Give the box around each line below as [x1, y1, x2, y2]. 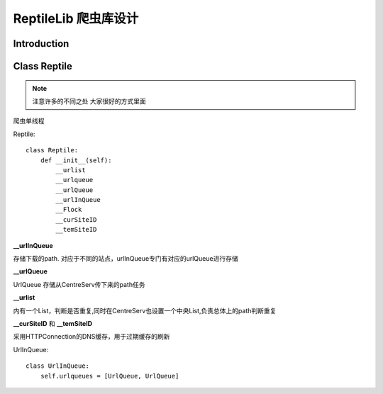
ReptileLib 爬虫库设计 [13, 11, 139, 26]
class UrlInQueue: [26, 362, 90, 370]
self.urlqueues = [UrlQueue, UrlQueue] [40, 372, 179, 380]
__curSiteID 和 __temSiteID [13, 320, 92, 327]
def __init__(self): [40, 156, 112, 164]
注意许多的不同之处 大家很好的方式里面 [32, 96, 146, 106]
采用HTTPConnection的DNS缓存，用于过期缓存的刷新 [13, 332, 170, 341]
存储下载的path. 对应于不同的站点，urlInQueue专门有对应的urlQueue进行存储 [13, 254, 238, 263]
